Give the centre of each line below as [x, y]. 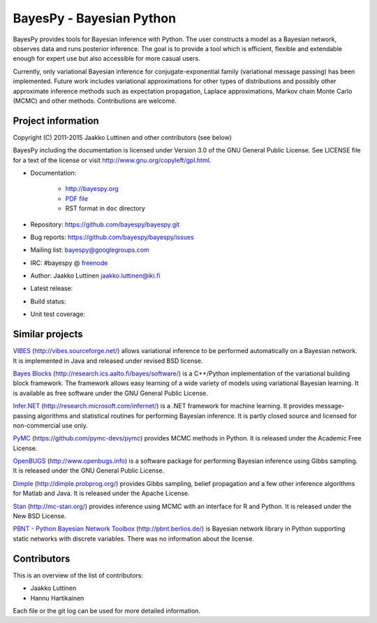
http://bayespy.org [92, 189]
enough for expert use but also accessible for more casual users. [106, 59]
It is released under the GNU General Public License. [89, 471]
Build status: [48, 301]
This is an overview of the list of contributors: [78, 575]
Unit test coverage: [58, 314]
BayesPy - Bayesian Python [95, 18]
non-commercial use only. [51, 425]
